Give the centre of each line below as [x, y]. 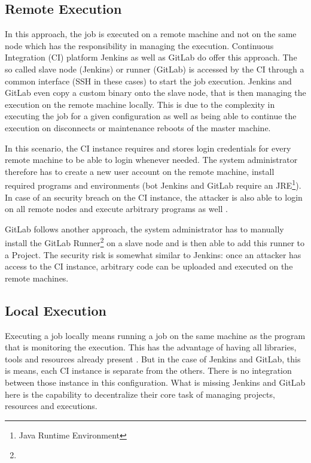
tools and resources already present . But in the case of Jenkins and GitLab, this [153, 358]
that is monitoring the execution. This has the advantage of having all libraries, [151, 347]
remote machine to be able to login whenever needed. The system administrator [151, 160]
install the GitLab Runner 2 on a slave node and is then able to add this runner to [155, 242]
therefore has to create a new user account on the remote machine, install [140, 171]
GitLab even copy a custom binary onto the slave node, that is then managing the [155, 93]
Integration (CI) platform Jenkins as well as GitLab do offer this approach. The [151, 57]
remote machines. [37, 278]
